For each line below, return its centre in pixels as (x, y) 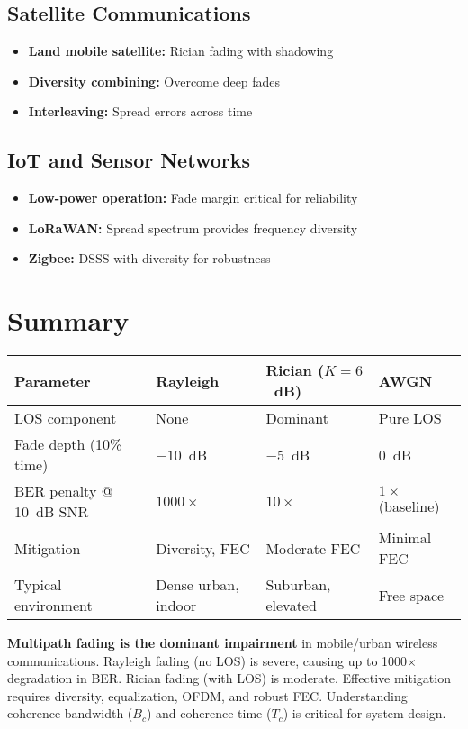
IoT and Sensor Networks (129, 160)
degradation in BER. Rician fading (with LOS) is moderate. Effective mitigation (229, 678)
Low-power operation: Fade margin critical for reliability (193, 198)
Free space (411, 595)
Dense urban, (198, 585)
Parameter (53, 380)
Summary (68, 320)
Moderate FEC (313, 548)
